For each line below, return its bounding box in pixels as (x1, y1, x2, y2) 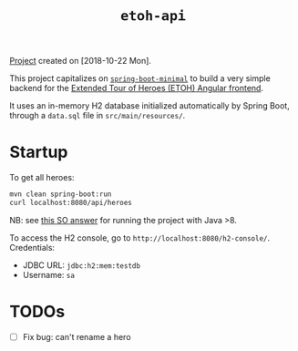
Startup (9, 142, 68, 162)
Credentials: (9, 242, 56, 253)
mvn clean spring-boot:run (9, 190, 112, 199)
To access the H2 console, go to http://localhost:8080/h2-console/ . (9, 232, 271, 243)
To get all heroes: (9, 172, 75, 183)
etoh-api (119, 7, 187, 25)
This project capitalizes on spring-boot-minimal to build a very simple (9, 73, 271, 84)
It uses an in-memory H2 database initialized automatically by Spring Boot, (9, 100, 290, 111)
